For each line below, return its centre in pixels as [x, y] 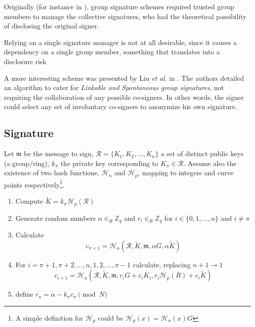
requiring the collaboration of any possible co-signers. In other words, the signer [124, 97]
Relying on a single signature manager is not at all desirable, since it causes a [120, 42]
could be [111, 317]
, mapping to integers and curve [186, 173]
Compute [29, 201]
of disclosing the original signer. [51, 26]
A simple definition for [49, 317]
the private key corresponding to [109, 163]
